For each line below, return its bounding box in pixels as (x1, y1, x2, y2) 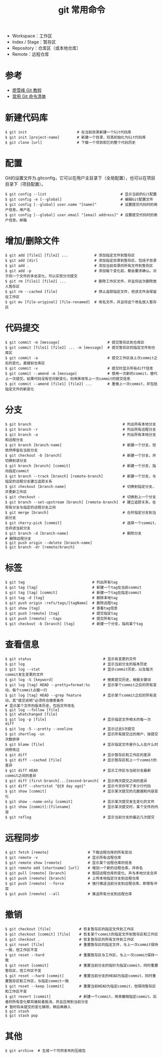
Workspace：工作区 (12, 33, 53, 39)
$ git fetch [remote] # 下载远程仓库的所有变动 (5, 850, 132, 855)
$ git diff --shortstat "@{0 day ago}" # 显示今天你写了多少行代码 (5, 783, 151, 789)
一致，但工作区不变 (5, 947, 38, 952)
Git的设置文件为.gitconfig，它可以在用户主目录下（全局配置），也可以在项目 (5, 175, 156, 181)
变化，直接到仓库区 (12, 360, 45, 366)
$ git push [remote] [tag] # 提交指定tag (5, 611, 118, 616)
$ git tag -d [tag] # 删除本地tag (5, 595, 118, 600)
